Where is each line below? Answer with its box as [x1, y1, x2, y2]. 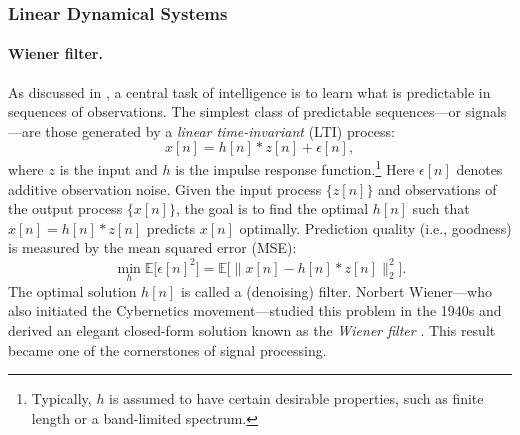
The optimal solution [8, 280, 137, 301]
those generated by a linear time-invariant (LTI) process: [45, 120, 395, 141]
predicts [146, 217, 196, 238]
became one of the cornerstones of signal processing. [8, 339, 327, 360]
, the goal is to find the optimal [175, 198, 369, 219]
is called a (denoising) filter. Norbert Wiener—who [180, 280, 492, 301]
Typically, [31, 388, 92, 409]
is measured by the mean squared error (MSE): [8, 237, 297, 258]
